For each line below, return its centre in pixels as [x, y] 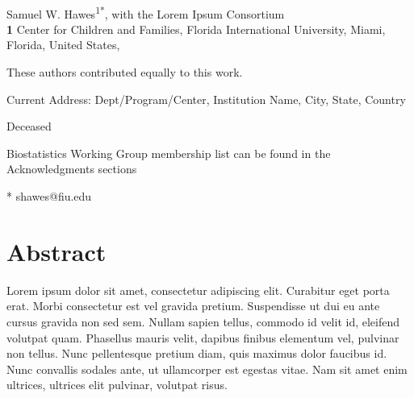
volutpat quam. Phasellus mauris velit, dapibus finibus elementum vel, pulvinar [203, 337]
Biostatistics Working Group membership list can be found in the [169, 153]
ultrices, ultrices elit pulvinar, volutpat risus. [117, 385]
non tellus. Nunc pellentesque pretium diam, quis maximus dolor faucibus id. [197, 353]
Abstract [56, 251]
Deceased [29, 126]
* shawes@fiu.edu [49, 196]
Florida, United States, [63, 45]
